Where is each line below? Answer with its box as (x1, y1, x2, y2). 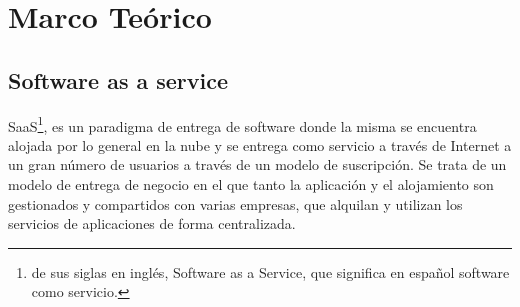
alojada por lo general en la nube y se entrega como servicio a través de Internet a (8, 134, 512, 155)
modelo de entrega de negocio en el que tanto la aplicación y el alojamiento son (8, 174, 494, 195)
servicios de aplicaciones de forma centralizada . (8, 213, 296, 234)
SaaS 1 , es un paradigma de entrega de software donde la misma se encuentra (8, 112, 477, 136)
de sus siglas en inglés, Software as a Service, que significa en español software (31, 261, 510, 282)
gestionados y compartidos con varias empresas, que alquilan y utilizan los (8, 193, 463, 214)
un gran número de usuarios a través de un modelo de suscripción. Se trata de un (8, 154, 507, 175)
